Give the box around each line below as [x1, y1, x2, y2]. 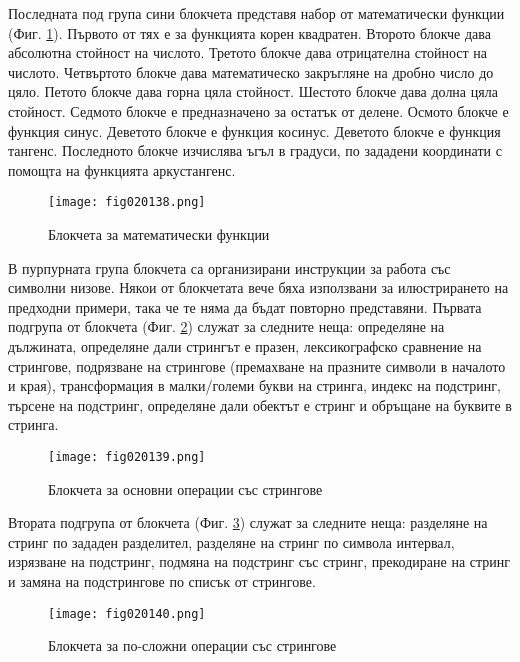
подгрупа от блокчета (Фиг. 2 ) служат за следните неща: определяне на [8, 316, 445, 337]
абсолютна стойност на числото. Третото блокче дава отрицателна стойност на [8, 42, 487, 63]
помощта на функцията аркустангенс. [8, 159, 236, 180]
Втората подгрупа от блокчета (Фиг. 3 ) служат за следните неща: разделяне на [8, 512, 488, 533]
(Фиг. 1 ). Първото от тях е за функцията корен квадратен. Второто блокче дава [8, 22, 491, 43]
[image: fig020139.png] [48, 449, 206, 464]
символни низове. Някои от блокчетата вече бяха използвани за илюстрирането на [8, 277, 509, 298]
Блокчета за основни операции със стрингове [48, 478, 323, 499]
